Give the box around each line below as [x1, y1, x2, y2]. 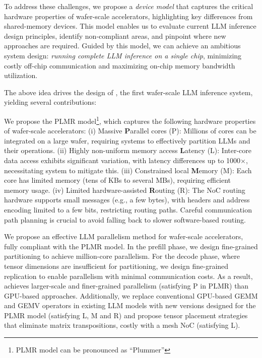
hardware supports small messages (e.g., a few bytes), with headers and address [4, 194, 250, 205]
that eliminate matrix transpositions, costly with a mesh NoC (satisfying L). [4, 320, 240, 330]
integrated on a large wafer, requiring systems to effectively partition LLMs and [4, 135, 250, 146]
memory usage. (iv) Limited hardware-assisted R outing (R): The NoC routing [4, 184, 245, 195]
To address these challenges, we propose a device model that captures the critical [4, 1, 253, 11]
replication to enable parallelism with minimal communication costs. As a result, [4, 270, 253, 281]
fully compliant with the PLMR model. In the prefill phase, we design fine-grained [4, 241, 258, 251]
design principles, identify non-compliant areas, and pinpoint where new [4, 30, 226, 41]
